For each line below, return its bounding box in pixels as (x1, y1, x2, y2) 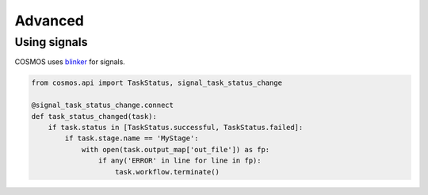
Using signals (14, 35, 88, 49)
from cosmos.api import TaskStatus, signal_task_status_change (31, 78, 283, 87)
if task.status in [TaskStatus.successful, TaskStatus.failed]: (48, 123, 304, 132)
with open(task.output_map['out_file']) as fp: (81, 145, 270, 154)
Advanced (14, 12, 85, 29)
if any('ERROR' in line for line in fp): (97, 156, 262, 166)
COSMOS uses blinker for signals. (14, 57, 126, 67)
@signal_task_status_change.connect (31, 101, 174, 110)
